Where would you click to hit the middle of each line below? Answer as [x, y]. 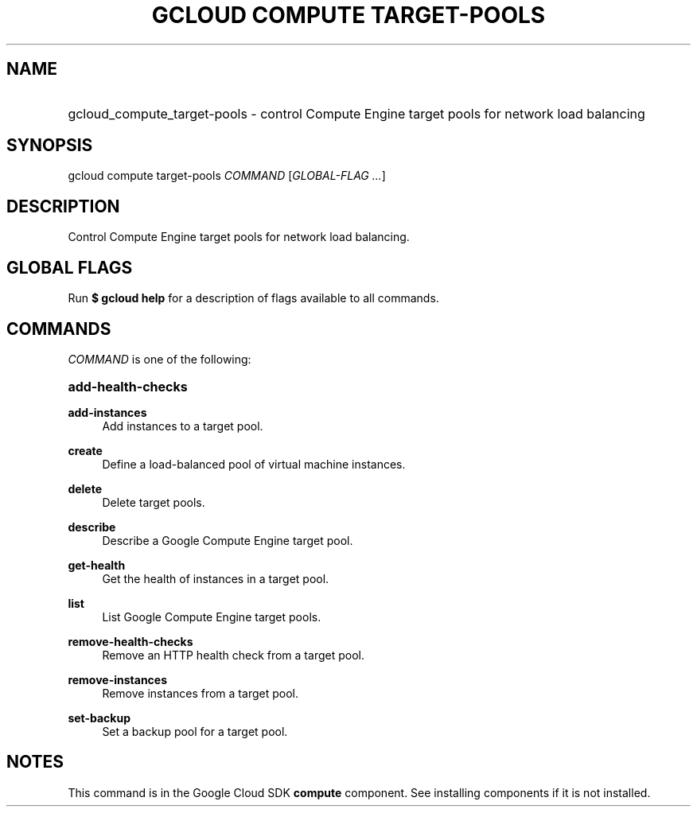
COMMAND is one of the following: [160, 359]
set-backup [99, 718]
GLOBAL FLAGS [70, 267]
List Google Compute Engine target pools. [212, 617]
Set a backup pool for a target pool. [195, 731]
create [85, 450]
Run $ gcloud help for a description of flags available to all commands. [253, 298]
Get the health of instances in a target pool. [216, 578]
